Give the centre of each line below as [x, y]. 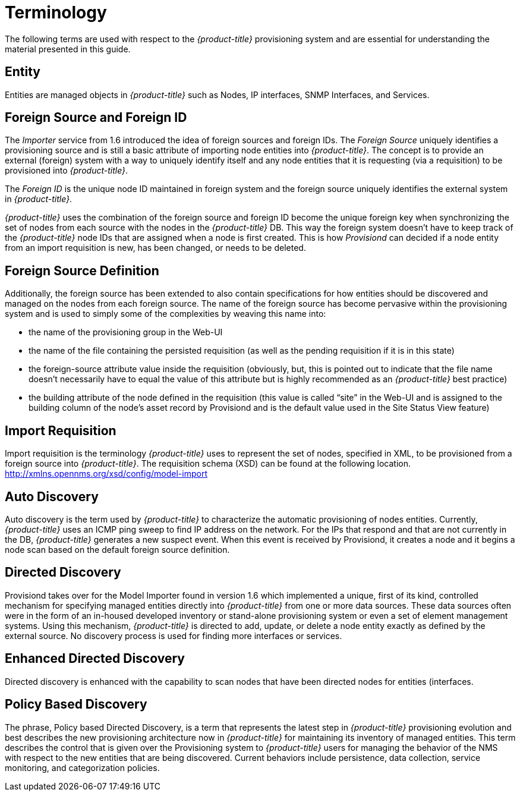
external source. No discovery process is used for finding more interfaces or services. [174, 635]
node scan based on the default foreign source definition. [117, 549]
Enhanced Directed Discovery [95, 659]
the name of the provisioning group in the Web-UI [126, 332]
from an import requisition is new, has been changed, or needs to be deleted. [155, 248]
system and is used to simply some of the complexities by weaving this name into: [166, 314]
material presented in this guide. [68, 49]
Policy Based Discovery [76, 704]
